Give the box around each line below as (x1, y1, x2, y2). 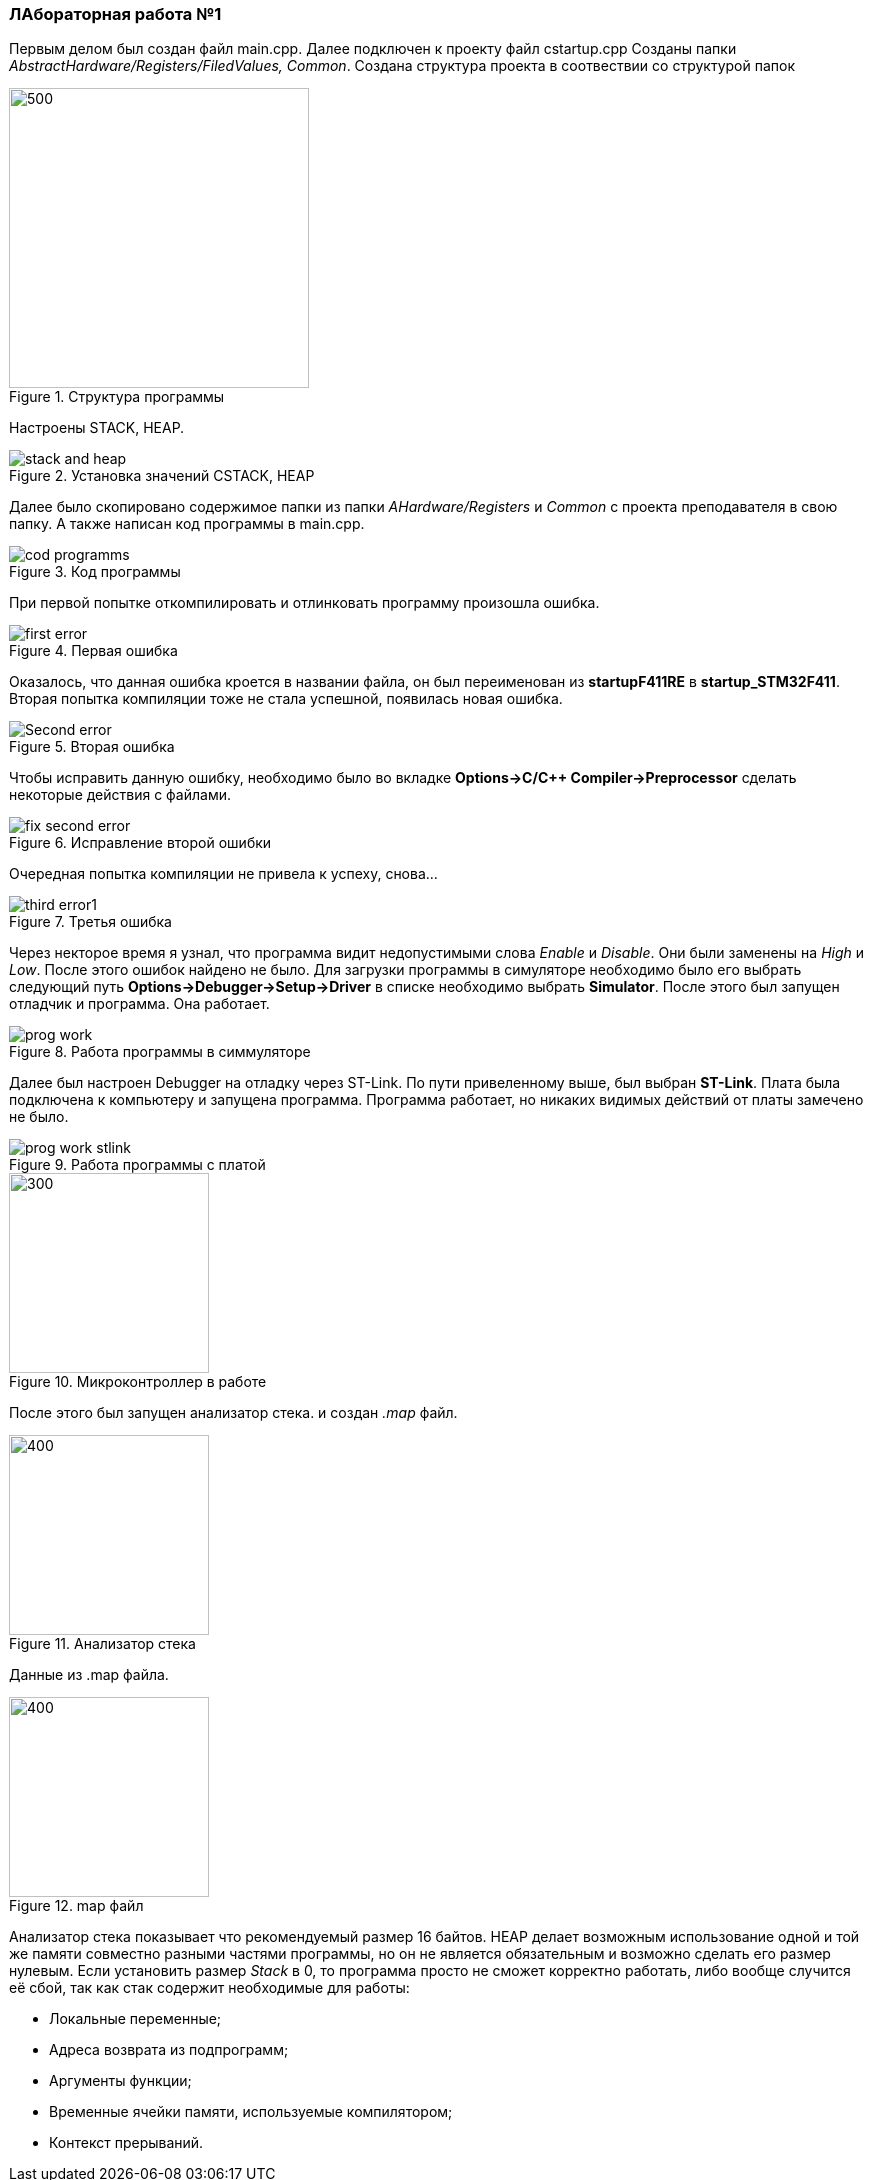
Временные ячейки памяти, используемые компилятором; (49, 2103, 453, 2121)
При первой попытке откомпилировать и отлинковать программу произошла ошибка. (9, 594, 600, 612)
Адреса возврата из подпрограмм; (49, 2041, 289, 2059)
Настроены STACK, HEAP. (9, 419, 185, 437)
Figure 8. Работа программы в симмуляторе (9, 1043, 311, 1061)
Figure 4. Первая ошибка (9, 642, 178, 660)
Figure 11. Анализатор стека (9, 1635, 196, 1653)
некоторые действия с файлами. (9, 786, 232, 804)
